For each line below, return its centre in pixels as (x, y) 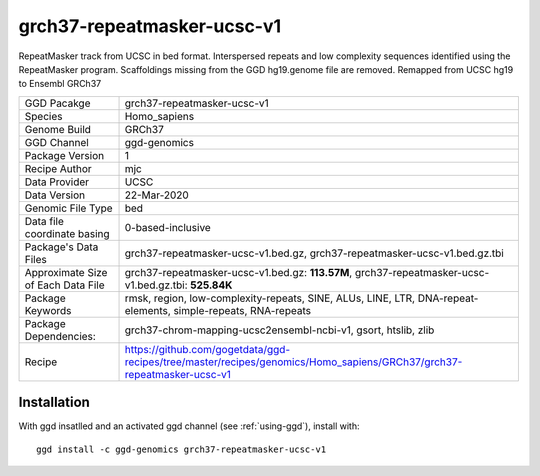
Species (43, 116)
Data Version (55, 195)
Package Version (64, 155)
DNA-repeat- (448, 298)
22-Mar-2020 (156, 195)
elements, (148, 310)
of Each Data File (64, 285)
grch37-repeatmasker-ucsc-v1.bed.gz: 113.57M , (238, 272)
